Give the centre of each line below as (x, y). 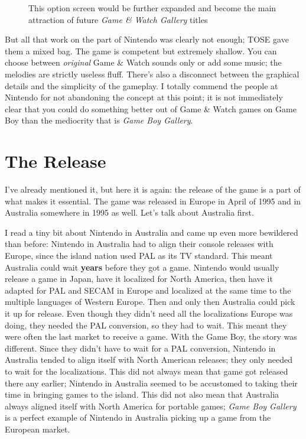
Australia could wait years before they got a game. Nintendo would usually (142, 267)
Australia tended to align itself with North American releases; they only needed (149, 360)
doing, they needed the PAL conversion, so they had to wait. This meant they (146, 325)
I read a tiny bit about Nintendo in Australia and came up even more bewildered (152, 232)
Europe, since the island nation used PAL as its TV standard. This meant (139, 256)
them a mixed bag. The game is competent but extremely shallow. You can (141, 51)
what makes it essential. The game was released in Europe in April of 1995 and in (153, 201)
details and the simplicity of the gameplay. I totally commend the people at (141, 85)
